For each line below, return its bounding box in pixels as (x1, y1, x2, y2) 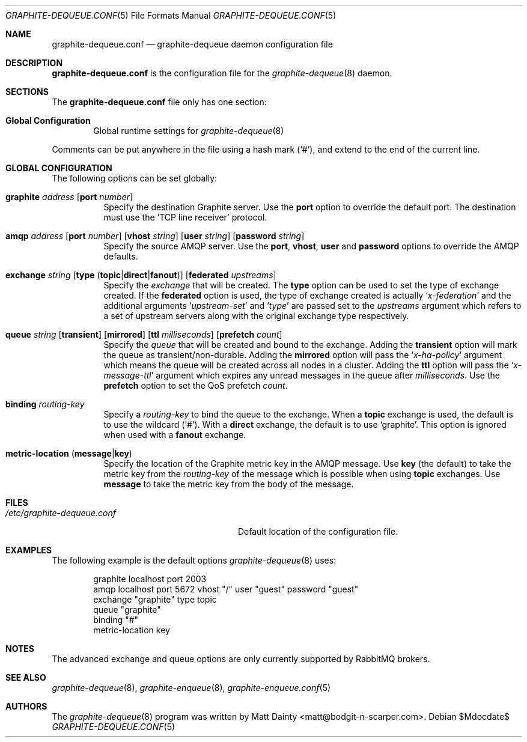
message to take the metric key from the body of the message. (103, 479, 354, 489)
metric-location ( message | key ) (5, 448, 132, 458)
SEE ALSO (5, 672, 46, 683)
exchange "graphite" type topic (93, 594, 217, 604)
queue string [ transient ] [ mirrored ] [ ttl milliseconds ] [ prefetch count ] (5, 329, 282, 339)
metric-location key (93, 625, 170, 635)
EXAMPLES (5, 545, 52, 555)
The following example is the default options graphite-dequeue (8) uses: (52, 555, 337, 565)
